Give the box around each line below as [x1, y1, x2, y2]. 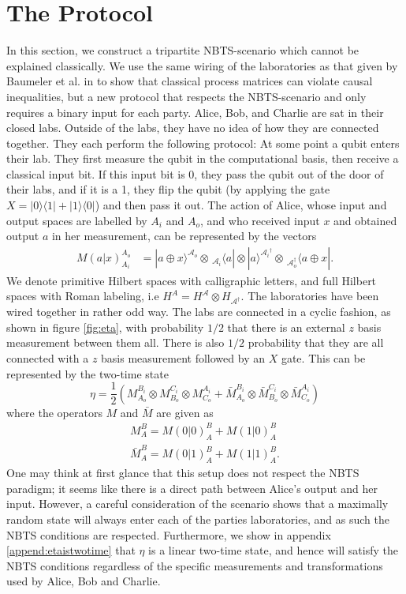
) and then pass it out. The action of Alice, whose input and [95, 197, 387, 213]
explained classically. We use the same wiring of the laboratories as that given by [6, 57, 398, 73]
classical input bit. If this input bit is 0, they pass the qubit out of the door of [6, 165, 384, 182]
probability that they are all [248, 334, 384, 351]
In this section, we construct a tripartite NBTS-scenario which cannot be [6, 42, 359, 58]
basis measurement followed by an [101, 350, 265, 366]
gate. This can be [281, 350, 366, 366]
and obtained [333, 212, 397, 228]
